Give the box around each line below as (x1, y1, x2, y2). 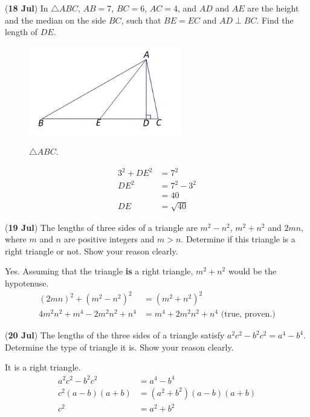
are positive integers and (63, 233, 155, 245)
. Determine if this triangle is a (181, 233, 295, 245)
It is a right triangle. (5, 361, 81, 373)
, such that (121, 13, 161, 26)
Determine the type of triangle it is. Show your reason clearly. (5, 340, 234, 353)
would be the (228, 265, 277, 277)
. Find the (256, 13, 294, 26)
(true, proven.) (221, 310, 276, 319)
